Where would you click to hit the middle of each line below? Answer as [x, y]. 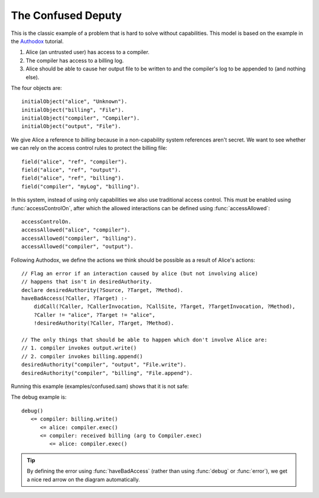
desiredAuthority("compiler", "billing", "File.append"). [107, 373]
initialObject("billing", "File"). [73, 110]
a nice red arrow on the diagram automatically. [83, 479]
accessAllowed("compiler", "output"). [78, 247]
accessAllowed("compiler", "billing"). [79, 238]
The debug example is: [39, 397]
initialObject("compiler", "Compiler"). [81, 118]
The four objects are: [36, 88]
